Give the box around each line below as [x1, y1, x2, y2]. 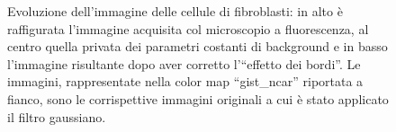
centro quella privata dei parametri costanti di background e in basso [7, 37, 388, 56]
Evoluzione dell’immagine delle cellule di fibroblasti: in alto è [7, 2, 343, 20]
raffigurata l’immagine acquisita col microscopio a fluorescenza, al [7, 19, 369, 38]
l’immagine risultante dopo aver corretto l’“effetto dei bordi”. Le [7, 54, 361, 73]
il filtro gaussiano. [7, 107, 106, 126]
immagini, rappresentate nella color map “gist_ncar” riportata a [7, 72, 364, 91]
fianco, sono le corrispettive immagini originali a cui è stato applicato [7, 89, 389, 108]
